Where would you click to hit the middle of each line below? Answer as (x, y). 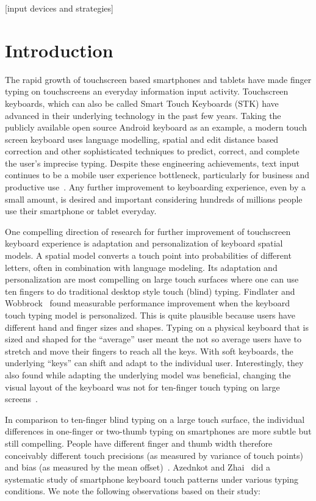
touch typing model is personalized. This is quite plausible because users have (150, 315)
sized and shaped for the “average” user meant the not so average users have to (153, 339)
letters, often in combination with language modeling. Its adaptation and (141, 267)
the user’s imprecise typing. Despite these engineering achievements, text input (152, 163)
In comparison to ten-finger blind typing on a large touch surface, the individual (155, 419)
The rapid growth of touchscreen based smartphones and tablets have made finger (158, 79)
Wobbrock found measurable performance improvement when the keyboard (148, 303)
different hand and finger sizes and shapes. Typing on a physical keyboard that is (157, 327)
